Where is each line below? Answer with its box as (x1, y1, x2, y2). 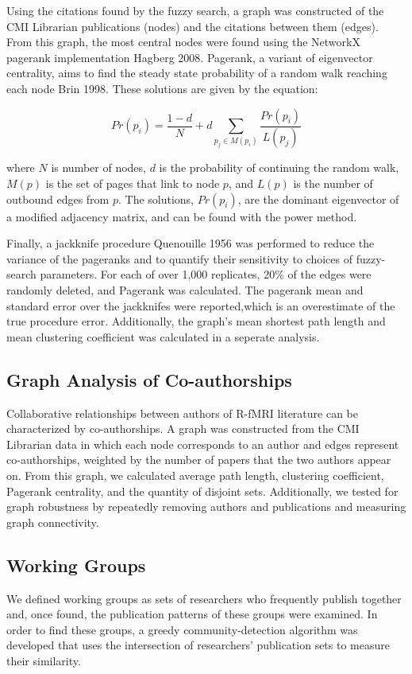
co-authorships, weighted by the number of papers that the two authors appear (6, 451, 391, 468)
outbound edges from (6, 190, 110, 207)
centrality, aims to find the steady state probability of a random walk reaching (6, 64, 387, 81)
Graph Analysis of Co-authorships (6, 367, 292, 392)
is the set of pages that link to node (45, 175, 220, 192)
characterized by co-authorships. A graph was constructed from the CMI (6, 420, 360, 437)
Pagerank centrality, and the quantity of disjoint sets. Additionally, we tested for (6, 482, 399, 499)
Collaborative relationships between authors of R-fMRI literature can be (6, 404, 359, 421)
